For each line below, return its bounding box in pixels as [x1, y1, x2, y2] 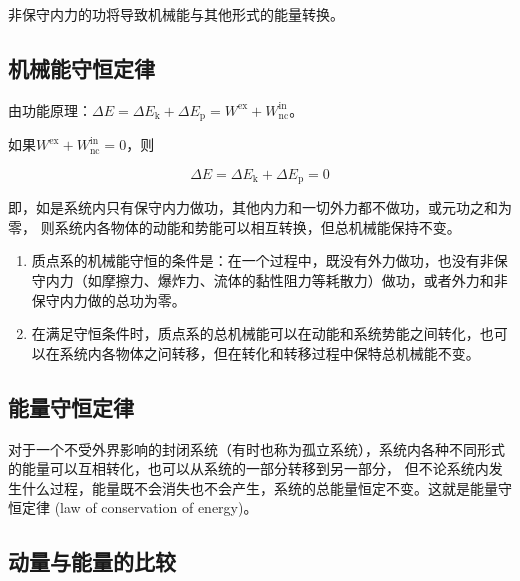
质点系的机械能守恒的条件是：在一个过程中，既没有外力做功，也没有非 [31, 250, 494, 271]
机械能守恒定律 [8, 52, 155, 83]
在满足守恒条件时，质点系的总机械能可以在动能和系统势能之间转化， [31, 323, 480, 344]
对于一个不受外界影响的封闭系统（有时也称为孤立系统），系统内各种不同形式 [8, 438, 505, 459]
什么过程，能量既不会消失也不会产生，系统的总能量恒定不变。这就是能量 [21, 477, 498, 498]
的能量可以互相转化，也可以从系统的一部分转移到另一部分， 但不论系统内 [8, 458, 489, 479]
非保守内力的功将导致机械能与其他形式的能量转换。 [8, 4, 344, 24]
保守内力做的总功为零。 [31, 289, 186, 310]
